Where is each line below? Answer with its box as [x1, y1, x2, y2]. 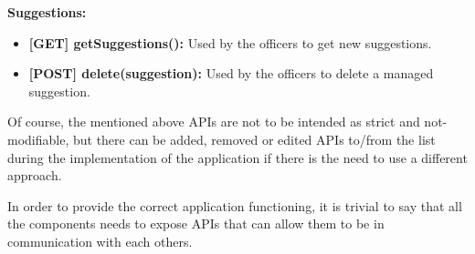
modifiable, [7, 129, 69, 148]
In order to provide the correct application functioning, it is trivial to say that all [7, 196, 462, 215]
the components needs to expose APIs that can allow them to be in [7, 214, 385, 233]
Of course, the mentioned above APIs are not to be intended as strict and [7, 112, 420, 131]
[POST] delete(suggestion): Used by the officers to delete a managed [28, 64, 434, 83]
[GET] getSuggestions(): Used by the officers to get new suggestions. [28, 33, 432, 52]
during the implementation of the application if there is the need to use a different [7, 147, 468, 167]
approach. [7, 166, 62, 185]
